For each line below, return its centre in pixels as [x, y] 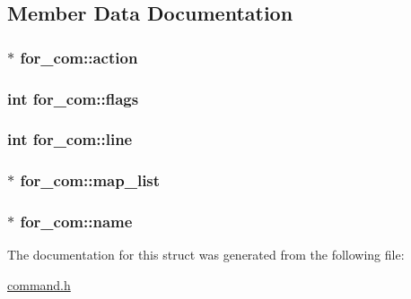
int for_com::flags [73, 98]
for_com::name [76, 222]
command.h [39, 284]
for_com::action [79, 57]
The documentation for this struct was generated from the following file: [206, 255]
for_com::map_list [90, 180]
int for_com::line [70, 139]
